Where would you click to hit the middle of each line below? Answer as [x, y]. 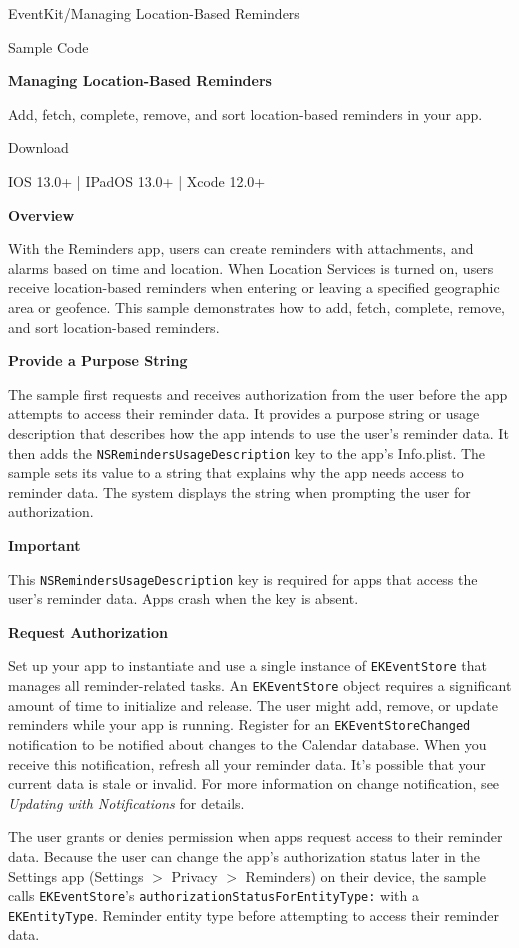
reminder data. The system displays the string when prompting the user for [239, 491]
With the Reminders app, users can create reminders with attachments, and [241, 248]
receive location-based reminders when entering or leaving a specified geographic [254, 287]
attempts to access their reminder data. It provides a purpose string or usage [244, 413]
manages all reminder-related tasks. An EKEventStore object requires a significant [260, 685]
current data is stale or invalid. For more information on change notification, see [254, 783]
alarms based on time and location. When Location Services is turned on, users [251, 267]
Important [44, 544]
